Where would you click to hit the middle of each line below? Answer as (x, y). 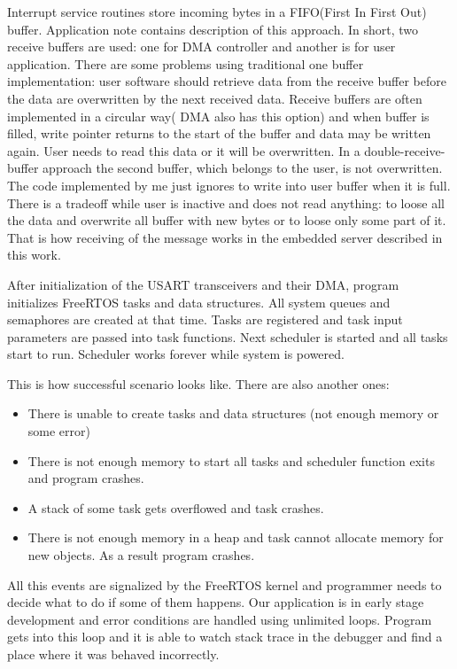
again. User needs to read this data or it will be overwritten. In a (184, 150)
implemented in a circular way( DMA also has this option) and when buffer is (218, 116)
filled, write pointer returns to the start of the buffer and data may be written (219, 133)
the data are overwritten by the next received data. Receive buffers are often (215, 98)
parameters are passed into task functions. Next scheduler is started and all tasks (228, 336)
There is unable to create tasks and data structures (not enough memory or (233, 413)
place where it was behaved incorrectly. (113, 654)
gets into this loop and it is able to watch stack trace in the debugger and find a (225, 637)
